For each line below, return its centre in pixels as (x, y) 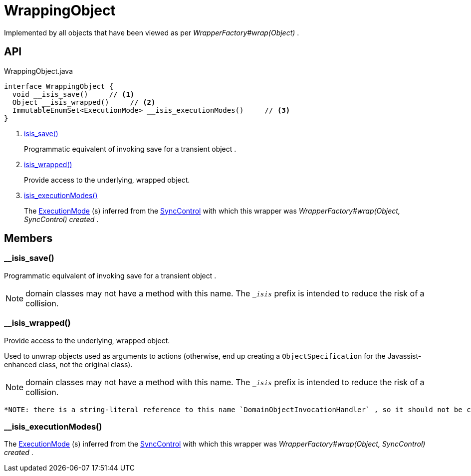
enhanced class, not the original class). (68, 364)
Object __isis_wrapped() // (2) (84, 102)
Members (28, 238)
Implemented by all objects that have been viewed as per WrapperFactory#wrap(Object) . (152, 32)
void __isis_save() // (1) (73, 94)
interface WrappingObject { (59, 86)
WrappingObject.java (38, 71)
